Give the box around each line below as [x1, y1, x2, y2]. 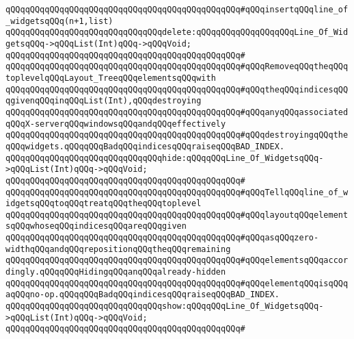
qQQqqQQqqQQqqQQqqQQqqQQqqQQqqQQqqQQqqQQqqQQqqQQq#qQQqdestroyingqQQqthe [5, 130, 349, 140]
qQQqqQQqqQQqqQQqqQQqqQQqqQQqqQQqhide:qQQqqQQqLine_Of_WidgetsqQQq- [5, 153, 324, 163]
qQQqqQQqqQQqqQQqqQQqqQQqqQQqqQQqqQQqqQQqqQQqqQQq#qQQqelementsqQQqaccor [5, 255, 349, 266]
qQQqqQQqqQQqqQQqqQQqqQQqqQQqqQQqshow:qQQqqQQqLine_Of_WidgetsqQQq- [5, 301, 324, 312]
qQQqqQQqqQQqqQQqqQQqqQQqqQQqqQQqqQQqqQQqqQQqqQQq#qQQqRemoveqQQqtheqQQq [5, 62, 349, 72]
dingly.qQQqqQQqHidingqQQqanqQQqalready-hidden [5, 267, 226, 277]
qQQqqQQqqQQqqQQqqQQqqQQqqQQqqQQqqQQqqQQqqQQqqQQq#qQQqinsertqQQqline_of [5, 5, 349, 14]
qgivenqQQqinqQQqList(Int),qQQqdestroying [5, 96, 202, 106]
